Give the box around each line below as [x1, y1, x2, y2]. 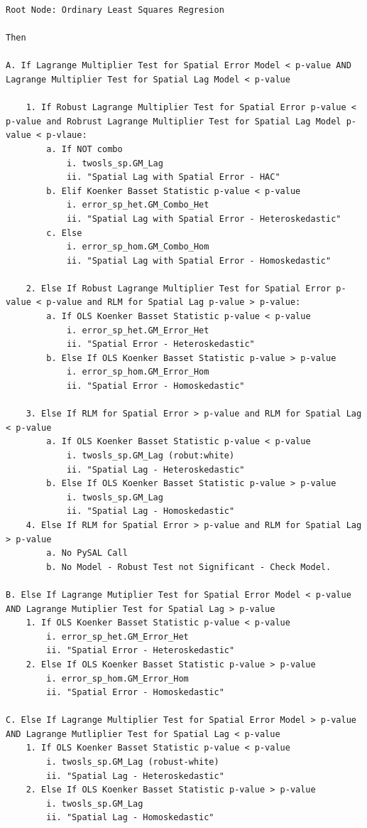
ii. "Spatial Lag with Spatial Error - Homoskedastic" [66, 255, 332, 266]
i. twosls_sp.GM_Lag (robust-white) [46, 757, 219, 768]
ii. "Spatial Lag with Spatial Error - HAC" [66, 172, 280, 183]
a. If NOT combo [46, 144, 123, 154]
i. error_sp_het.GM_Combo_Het [66, 200, 209, 210]
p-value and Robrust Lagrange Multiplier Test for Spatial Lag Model [6, 116, 341, 127]
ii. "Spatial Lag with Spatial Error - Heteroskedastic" [66, 213, 341, 224]
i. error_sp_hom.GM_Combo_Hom [66, 242, 209, 252]
